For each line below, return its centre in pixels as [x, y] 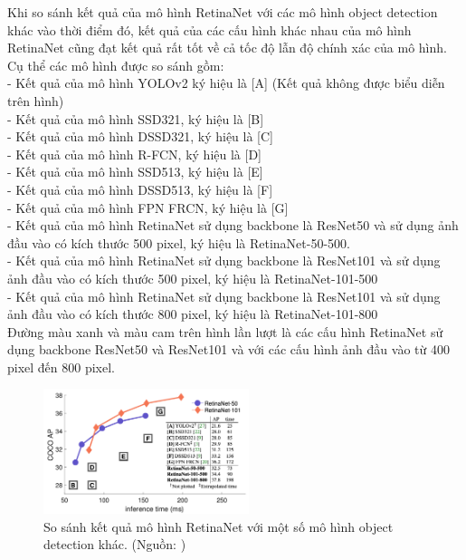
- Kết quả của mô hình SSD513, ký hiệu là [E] [135, 172]
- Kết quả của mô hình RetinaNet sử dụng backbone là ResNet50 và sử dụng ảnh [233, 225]
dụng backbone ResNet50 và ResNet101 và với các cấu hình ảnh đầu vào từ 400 [228, 349]
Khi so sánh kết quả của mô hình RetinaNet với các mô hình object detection [223, 12]
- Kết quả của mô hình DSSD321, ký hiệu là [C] [141, 136]
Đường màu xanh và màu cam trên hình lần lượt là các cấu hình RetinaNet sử [225, 331]
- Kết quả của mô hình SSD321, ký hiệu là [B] [136, 118]
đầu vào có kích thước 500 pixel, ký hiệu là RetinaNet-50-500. [179, 242]
